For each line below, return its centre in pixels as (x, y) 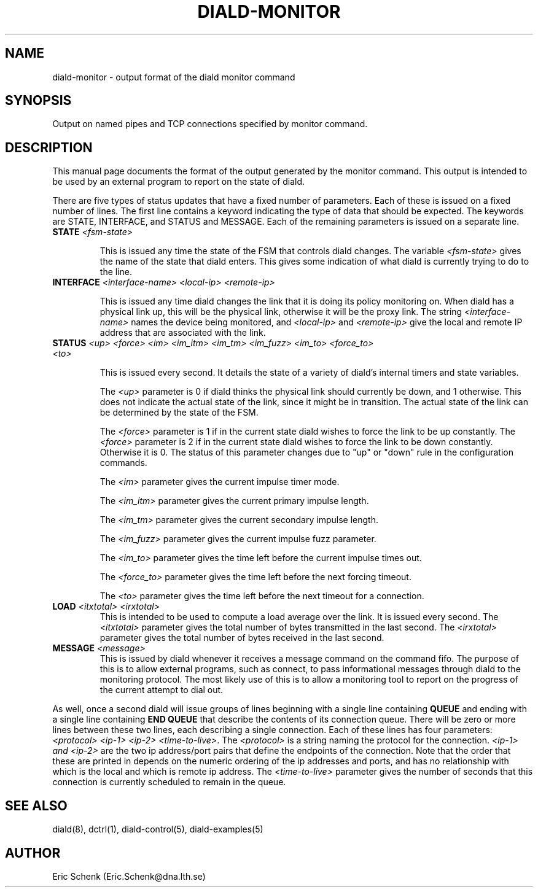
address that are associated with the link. (183, 333)
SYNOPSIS (38, 101)
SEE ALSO (36, 805)
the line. (116, 272)
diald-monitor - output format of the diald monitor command (174, 77)
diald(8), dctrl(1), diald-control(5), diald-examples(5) (158, 829)
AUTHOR (33, 853)
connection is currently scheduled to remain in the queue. (169, 782)
